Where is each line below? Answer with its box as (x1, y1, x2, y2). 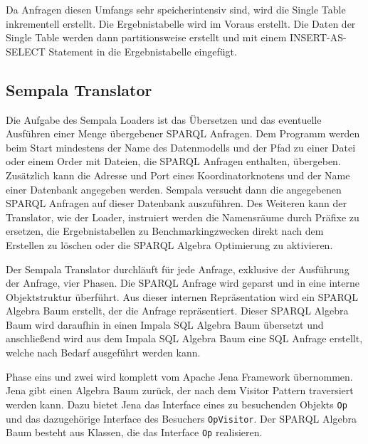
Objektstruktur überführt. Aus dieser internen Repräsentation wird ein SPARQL (6, 289, 358, 304)
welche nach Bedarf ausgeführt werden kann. (6, 345, 201, 360)
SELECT (6, 43, 46, 58)
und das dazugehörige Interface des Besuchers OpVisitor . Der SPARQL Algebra (6, 411, 357, 425)
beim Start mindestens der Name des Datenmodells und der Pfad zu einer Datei (6, 139, 356, 154)
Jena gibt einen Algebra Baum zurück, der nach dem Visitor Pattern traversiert (6, 383, 354, 398)
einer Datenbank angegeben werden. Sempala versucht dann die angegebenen (6, 181, 342, 196)
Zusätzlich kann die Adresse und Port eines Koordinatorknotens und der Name (6, 167, 350, 182)
